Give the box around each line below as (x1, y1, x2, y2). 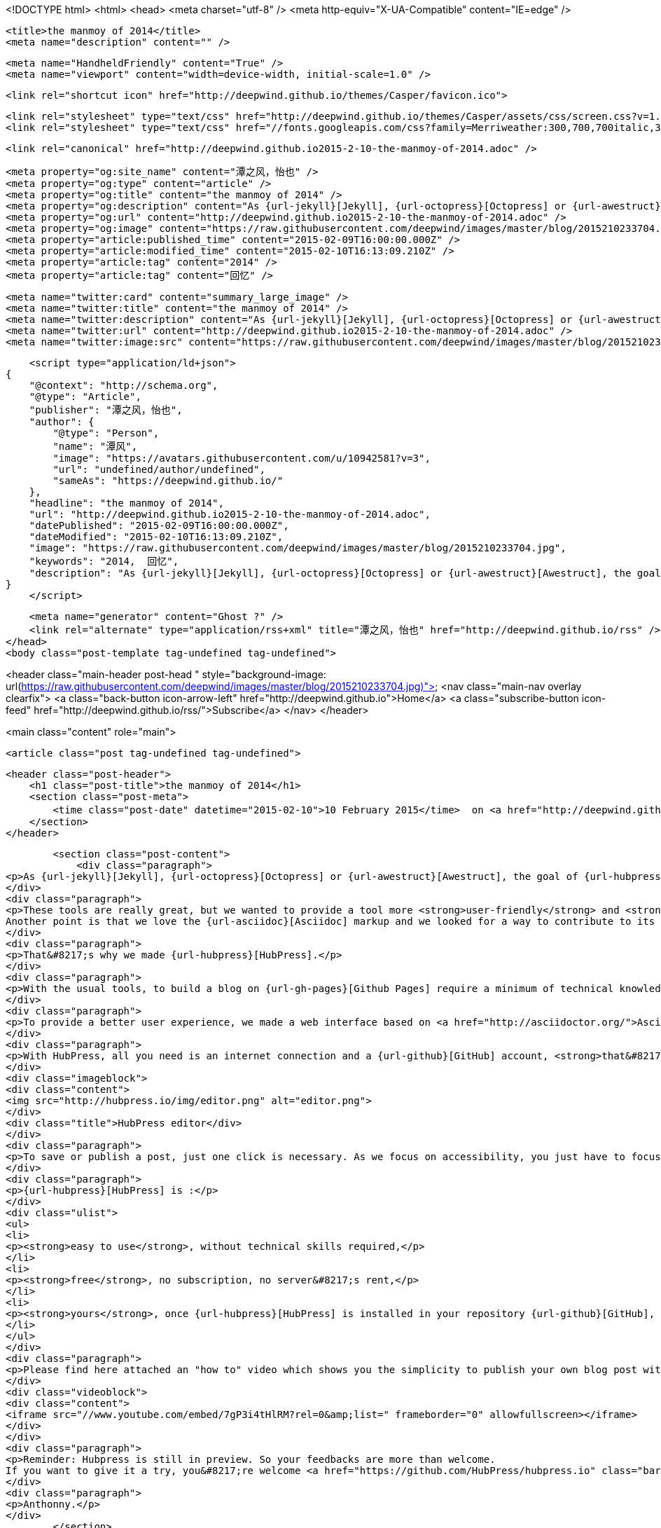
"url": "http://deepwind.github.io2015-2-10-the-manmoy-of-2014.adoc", (29, 509, 431, 520)
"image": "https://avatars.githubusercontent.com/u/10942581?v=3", (53, 453, 431, 464)
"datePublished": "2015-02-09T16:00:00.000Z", (29, 520, 289, 531)
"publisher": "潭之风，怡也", (29, 404, 183, 415)
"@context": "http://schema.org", (29, 380, 218, 391)
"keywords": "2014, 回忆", (29, 556, 179, 567)
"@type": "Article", (29, 391, 141, 402)
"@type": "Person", (53, 427, 160, 439)
